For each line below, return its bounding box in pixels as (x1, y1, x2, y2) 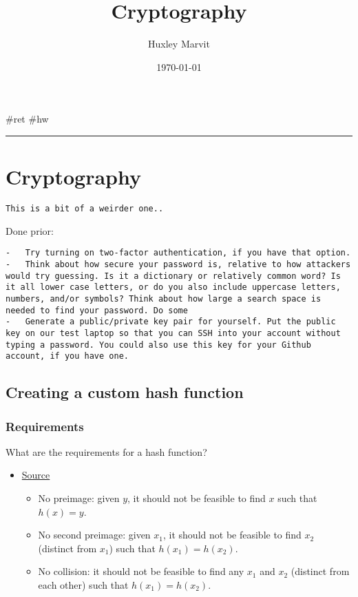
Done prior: (6, 223, 54, 238)
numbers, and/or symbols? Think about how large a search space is (6, 293, 322, 304)
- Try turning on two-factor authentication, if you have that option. (6, 248, 351, 258)
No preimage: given (38, 491, 120, 505)
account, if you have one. (6, 351, 129, 362)
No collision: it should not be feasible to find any (38, 564, 244, 578)
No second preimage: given (38, 527, 151, 542)
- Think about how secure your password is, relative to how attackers (6, 259, 351, 269)
